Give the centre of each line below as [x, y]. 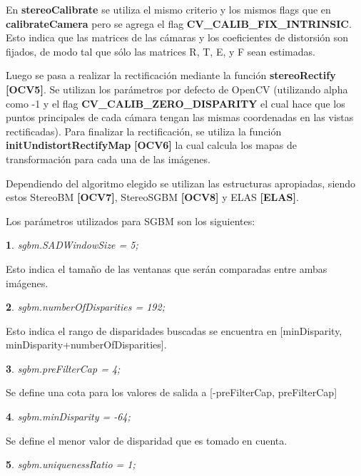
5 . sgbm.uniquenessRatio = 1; [71, 464]
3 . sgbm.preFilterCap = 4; [63, 368]
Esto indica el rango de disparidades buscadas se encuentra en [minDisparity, [174, 330]
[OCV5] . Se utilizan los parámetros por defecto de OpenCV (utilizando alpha [177, 89]
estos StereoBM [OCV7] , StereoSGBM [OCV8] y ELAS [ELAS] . [152, 197]
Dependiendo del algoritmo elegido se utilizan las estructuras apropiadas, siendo [181, 183]
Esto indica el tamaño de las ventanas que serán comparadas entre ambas [167, 268]
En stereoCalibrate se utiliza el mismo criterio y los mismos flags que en [168, 9]
